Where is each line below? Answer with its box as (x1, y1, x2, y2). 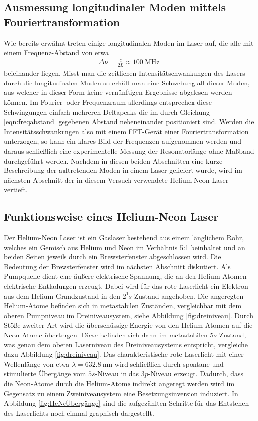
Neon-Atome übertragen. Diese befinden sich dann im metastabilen (4, 330, 208, 340)
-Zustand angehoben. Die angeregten (131, 290, 244, 301)
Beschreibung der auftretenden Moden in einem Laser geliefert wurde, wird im (4, 165, 242, 175)
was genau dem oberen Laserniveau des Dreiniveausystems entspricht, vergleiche (4, 339, 248, 349)
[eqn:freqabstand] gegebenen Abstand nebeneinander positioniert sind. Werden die (4, 116, 254, 127)
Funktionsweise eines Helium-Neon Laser (4, 209, 219, 224)
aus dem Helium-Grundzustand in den (4, 290, 121, 301)
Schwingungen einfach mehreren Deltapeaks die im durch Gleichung (4, 106, 210, 117)
